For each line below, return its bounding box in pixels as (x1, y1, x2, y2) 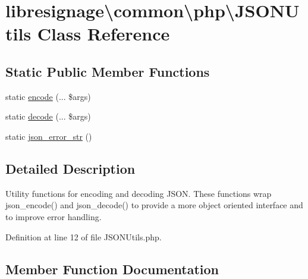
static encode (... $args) (5, 90, 91, 102)
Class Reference (37, 21, 170, 46)
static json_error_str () (5, 130, 92, 142)
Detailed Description (5, 159, 136, 177)
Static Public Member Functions (5, 62, 210, 80)
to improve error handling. (5, 210, 102, 222)
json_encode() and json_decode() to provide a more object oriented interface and (5, 199, 303, 211)
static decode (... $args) (5, 110, 91, 123)
